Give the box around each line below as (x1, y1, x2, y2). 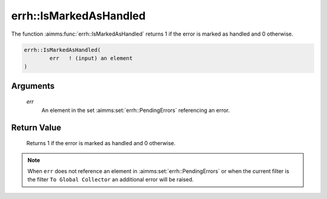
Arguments (11, 80, 55, 91)
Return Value (11, 122, 62, 132)
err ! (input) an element (49, 54, 133, 62)
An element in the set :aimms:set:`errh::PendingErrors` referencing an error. (41, 106, 230, 114)
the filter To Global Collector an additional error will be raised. (27, 176, 194, 183)
